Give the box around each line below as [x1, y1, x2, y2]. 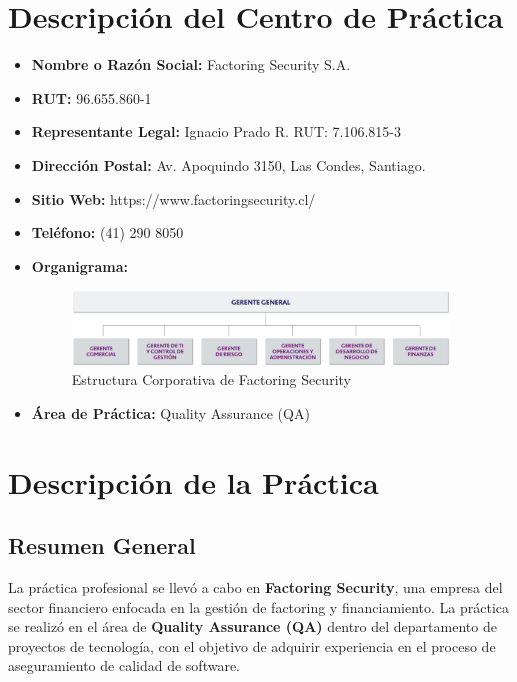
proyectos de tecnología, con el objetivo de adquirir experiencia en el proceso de [8, 635, 496, 656]
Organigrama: [31, 255, 129, 276]
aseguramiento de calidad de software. [8, 655, 240, 676]
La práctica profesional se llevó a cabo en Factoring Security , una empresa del [8, 576, 503, 597]
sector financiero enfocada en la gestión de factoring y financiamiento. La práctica [8, 596, 510, 617]
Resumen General [8, 530, 196, 561]
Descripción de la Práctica [8, 461, 379, 502]
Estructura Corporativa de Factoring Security [71, 369, 351, 390]
